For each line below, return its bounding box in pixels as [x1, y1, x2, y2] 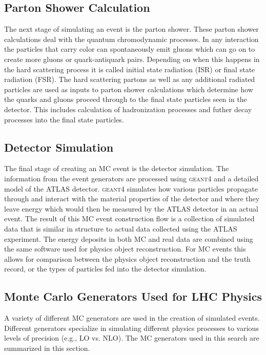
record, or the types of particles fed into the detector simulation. [4, 263, 207, 274]
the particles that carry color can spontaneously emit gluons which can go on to [4, 44, 255, 54]
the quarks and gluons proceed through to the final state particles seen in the [4, 94, 247, 105]
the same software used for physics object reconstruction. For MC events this [4, 243, 246, 254]
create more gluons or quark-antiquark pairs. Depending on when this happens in [4, 53, 260, 64]
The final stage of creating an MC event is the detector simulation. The [4, 163, 229, 174]
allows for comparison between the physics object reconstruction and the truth [4, 253, 251, 264]
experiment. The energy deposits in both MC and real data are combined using [4, 233, 253, 244]
